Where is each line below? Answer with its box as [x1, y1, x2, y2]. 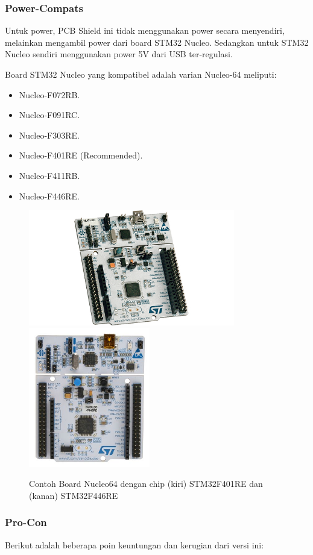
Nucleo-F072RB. [19, 88, 80, 101]
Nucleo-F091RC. [19, 108, 80, 121]
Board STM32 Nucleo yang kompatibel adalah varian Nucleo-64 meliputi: [5, 68, 277, 80]
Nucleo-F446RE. [19, 189, 80, 202]
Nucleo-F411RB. [19, 169, 80, 181]
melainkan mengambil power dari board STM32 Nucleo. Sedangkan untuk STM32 [5, 36, 309, 48]
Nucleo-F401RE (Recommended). [19, 149, 143, 161]
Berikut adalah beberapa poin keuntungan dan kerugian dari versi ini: [5, 538, 264, 551]
